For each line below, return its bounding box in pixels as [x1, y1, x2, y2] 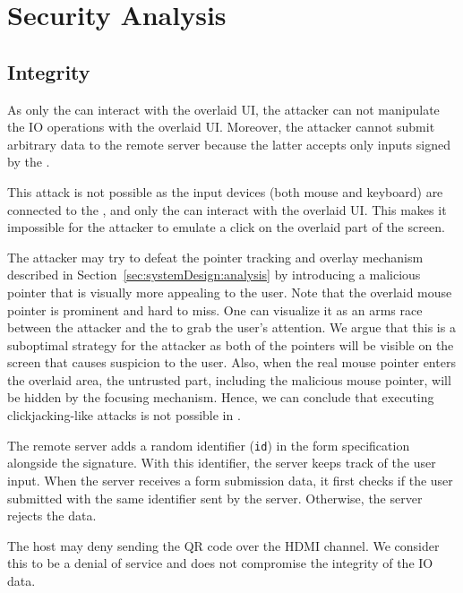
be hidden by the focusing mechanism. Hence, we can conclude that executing [7, 388, 434, 407]
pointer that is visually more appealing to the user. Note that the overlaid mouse [7, 282, 452, 301]
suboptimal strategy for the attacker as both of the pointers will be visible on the [7, 335, 454, 354]
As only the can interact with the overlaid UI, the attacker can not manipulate [7, 99, 440, 118]
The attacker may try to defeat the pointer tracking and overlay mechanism [7, 247, 424, 266]
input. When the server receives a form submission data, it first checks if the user [7, 470, 453, 489]
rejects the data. [7, 506, 97, 525]
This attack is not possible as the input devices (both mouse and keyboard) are [7, 182, 443, 201]
